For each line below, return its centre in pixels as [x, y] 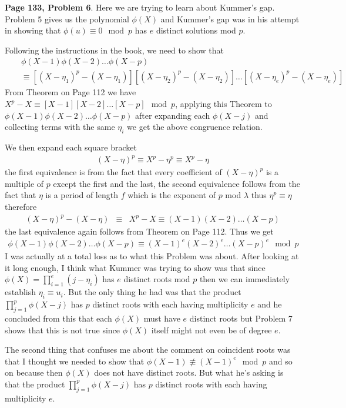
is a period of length [82, 195]
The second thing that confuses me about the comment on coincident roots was [148, 350]
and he [270, 304]
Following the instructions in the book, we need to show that [115, 50]
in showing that [33, 30]
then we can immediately [245, 279]
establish [21, 292]
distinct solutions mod [196, 30]
